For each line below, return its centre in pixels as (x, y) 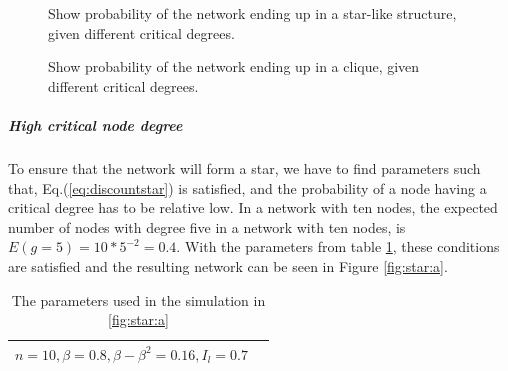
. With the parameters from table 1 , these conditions (338, 246)
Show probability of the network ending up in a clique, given (234, 66)
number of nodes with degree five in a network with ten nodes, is (207, 226)
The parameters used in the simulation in (138, 299)
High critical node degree (95, 124)
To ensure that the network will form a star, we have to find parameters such (244, 167)
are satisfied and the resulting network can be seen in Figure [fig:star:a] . (228, 265)
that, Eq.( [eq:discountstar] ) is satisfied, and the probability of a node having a (247, 187)
